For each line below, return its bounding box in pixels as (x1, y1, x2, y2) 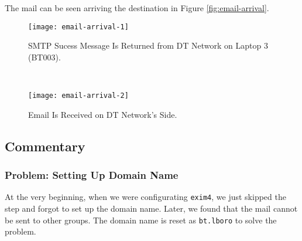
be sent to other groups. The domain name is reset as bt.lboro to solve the (5, 213, 277, 226)
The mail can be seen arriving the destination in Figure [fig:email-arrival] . (5, 2, 269, 13)
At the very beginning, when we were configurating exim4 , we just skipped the (5, 191, 286, 203)
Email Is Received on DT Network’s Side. (28, 108, 177, 120)
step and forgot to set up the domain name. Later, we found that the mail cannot (5, 202, 298, 214)
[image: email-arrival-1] (28, 22, 129, 31)
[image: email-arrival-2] (28, 91, 129, 100)
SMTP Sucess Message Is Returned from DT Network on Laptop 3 (28, 39, 268, 52)
